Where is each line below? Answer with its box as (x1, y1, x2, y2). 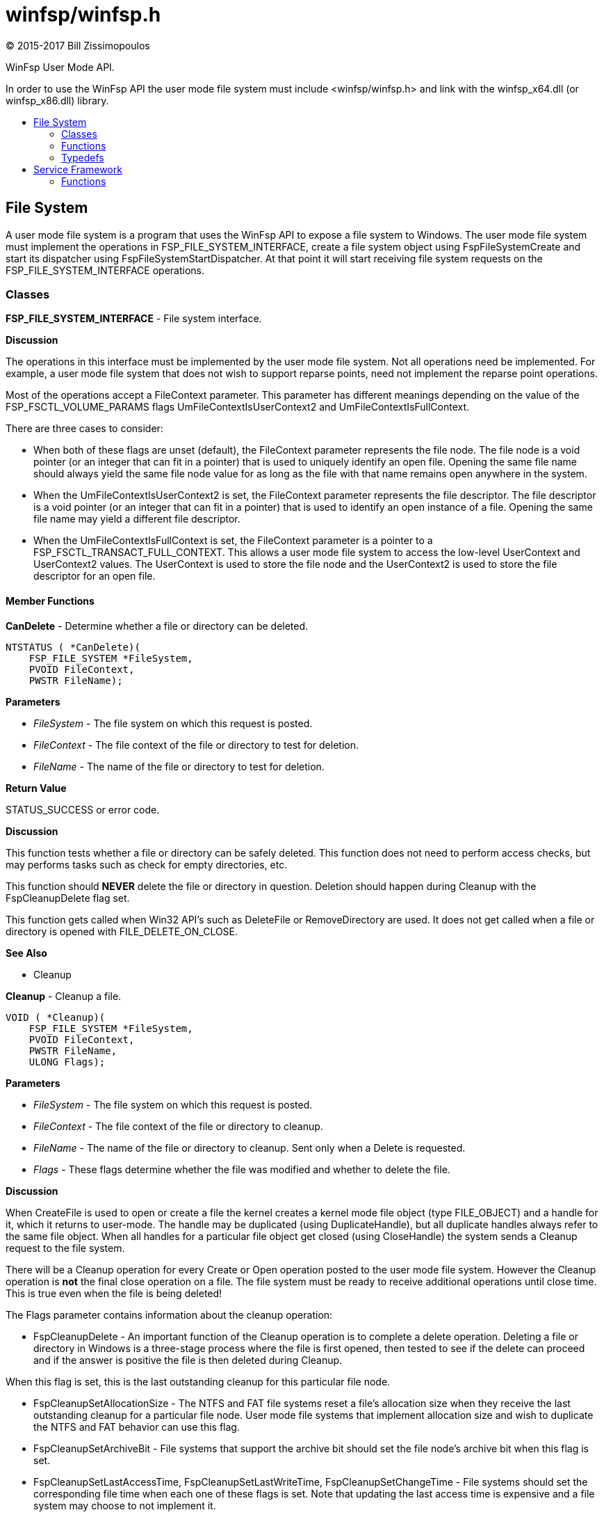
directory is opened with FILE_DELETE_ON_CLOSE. (6, 925, 238, 937)
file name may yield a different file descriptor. (33, 513, 240, 525)
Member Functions (6, 594, 95, 607)
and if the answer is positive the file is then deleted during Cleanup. (33, 1353, 343, 1366)
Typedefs (61, 151, 104, 164)
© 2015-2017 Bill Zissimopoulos (6, 39, 150, 51)
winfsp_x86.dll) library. (6, 94, 109, 106)
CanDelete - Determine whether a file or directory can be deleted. (6, 619, 309, 632)
